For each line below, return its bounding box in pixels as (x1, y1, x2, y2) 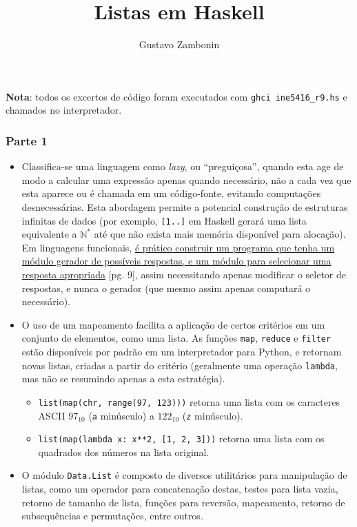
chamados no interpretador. (6, 103, 122, 117)
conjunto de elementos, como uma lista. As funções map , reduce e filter (21, 331, 331, 345)
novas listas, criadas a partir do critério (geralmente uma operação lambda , (21, 358, 338, 372)
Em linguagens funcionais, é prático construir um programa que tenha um (21, 240, 335, 254)
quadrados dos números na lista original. (38, 444, 210, 459)
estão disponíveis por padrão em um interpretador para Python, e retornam (21, 344, 342, 359)
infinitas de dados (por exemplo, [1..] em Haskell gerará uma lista (21, 213, 307, 227)
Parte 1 (6, 132, 48, 149)
